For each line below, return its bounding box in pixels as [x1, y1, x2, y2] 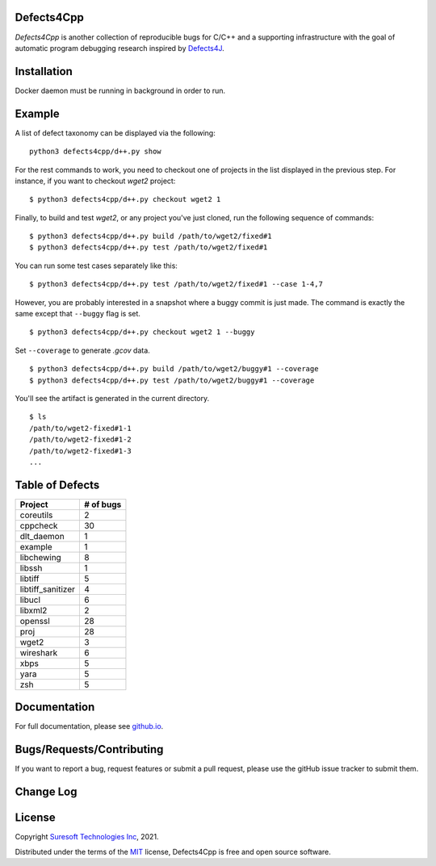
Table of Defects [15, 478, 100, 492]
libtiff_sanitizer [19, 584, 76, 595]
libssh [19, 562, 43, 573]
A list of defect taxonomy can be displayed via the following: [15, 128, 216, 137]
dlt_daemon [19, 530, 65, 542]
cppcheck [19, 520, 58, 531]
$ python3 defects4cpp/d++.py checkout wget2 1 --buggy [29, 328, 255, 337]
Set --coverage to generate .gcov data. [15, 345, 151, 355]
